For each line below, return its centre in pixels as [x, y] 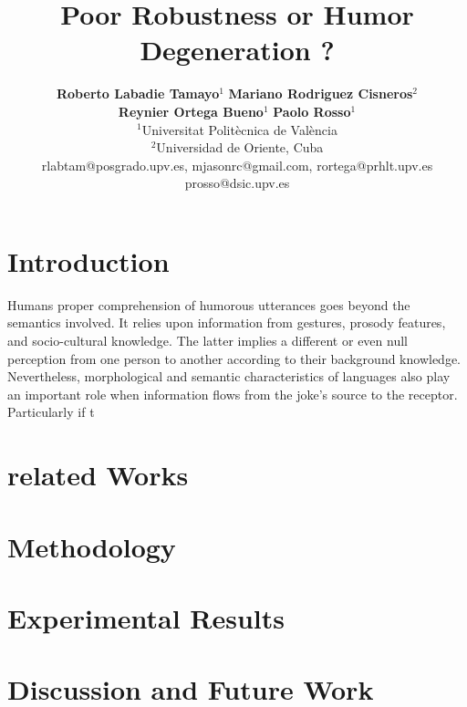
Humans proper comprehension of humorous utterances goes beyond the [209, 304]
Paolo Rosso [312, 111]
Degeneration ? [237, 50]
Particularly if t [51, 412]
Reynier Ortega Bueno [191, 111]
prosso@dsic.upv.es [237, 183]
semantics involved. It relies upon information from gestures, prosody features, [227, 322]
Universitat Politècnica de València [239, 129]
